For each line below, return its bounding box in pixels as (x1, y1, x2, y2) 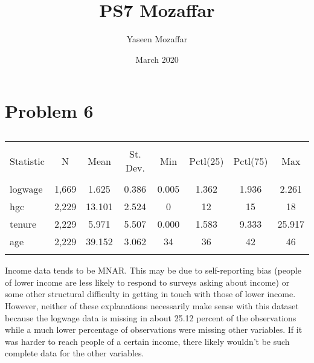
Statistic (10, 153, 45, 168)
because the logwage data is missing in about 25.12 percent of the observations (5, 311, 296, 324)
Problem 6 (5, 98, 94, 123)
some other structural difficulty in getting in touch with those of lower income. (5, 288, 296, 300)
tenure (10, 217, 37, 231)
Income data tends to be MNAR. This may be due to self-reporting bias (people (5, 264, 301, 277)
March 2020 (135, 53, 179, 65)
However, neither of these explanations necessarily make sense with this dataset (5, 300, 299, 312)
